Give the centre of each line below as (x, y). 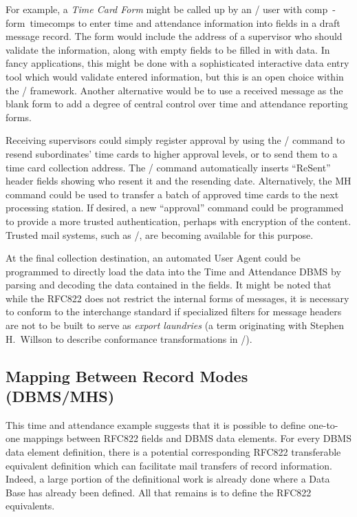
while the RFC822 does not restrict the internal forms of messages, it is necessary (177, 298)
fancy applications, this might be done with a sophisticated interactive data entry (177, 63)
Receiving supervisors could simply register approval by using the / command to (175, 140)
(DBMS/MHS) (60, 396)
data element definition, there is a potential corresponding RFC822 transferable (173, 452)
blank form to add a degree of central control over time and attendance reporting (177, 104)
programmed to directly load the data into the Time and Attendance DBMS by (173, 271)
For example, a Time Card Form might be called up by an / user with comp (167, 9)
